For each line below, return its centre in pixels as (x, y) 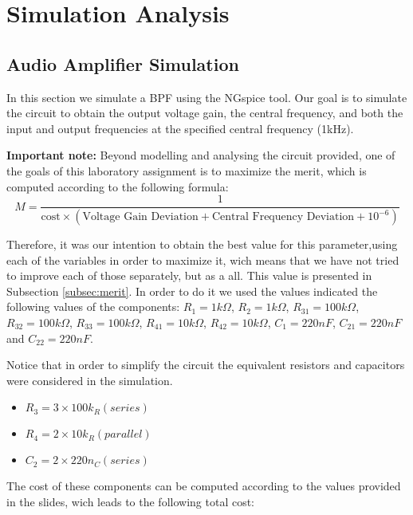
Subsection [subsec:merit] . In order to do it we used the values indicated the (192, 291)
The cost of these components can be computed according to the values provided (204, 486)
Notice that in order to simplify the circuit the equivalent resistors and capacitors (206, 365)
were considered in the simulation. (90, 380)
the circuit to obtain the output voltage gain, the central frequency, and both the (205, 113)
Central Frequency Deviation (283, 217)
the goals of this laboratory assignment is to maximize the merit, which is (187, 170)
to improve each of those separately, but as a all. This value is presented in (189, 275)
